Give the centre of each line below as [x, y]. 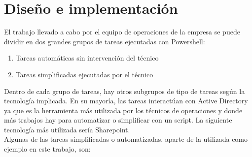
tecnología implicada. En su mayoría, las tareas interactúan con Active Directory [126, 101]
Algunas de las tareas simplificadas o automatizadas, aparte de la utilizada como [126, 139]
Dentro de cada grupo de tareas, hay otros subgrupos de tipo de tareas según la [125, 91]
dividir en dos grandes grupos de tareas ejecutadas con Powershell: [105, 41]
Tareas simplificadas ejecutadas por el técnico [84, 74]
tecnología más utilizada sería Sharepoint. [67, 129]
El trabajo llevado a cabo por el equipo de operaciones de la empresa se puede [122, 32]
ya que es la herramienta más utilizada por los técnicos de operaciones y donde [123, 110]
